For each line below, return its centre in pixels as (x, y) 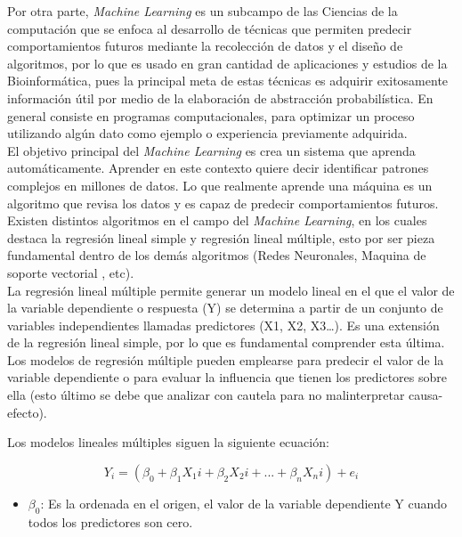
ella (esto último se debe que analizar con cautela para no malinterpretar (206, 395)
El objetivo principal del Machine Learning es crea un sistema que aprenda (211, 150)
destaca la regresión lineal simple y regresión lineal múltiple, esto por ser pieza (221, 237)
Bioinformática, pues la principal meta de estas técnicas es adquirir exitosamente (228, 81)
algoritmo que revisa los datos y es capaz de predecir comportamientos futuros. (223, 203)
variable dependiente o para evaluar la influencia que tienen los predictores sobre (227, 377)
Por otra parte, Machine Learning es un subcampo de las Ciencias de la (203, 11)
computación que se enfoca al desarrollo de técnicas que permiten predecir (210, 28)
